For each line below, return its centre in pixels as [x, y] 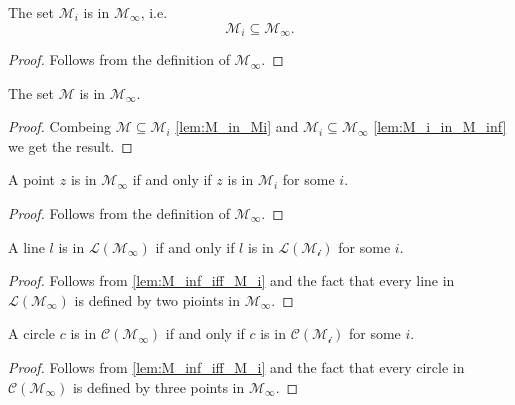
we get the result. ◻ [70, 145]
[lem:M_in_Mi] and [237, 126]
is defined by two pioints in [157, 299]
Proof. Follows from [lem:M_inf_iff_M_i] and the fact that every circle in [236, 366]
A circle [32, 333]
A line [26, 246]
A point [32, 179]
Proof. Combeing [59, 126]
